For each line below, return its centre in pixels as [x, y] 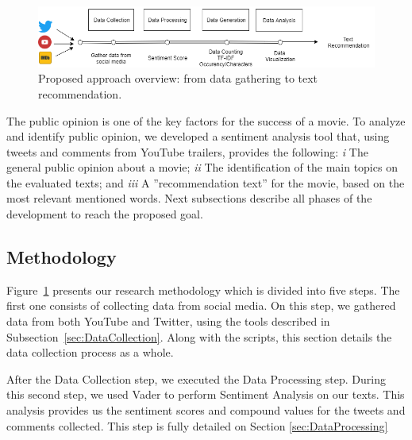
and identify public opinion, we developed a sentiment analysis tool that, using [198, 136]
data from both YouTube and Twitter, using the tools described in [168, 321]
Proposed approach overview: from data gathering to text [178, 78]
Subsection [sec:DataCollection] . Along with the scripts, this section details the [199, 336]
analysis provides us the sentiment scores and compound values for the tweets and [206, 410]
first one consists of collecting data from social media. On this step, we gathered [201, 305]
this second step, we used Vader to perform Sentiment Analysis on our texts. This [206, 394]
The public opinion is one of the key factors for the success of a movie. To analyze [206, 120]
